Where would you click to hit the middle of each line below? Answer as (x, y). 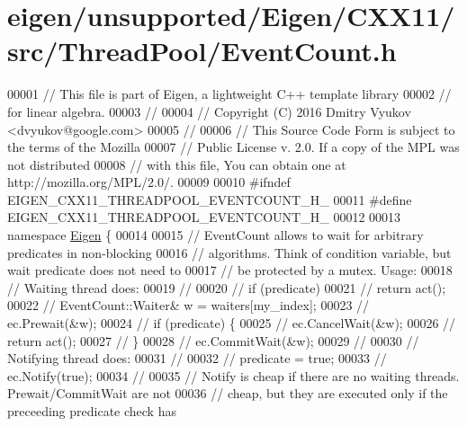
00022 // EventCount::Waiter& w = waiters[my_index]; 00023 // (189, 305)
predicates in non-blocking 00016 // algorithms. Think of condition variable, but (229, 252)
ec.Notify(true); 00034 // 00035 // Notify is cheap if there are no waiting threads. (233, 375)
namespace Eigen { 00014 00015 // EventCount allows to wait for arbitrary (216, 235)
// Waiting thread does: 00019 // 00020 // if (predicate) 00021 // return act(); (227, 287)
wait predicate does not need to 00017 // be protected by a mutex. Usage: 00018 (230, 270)
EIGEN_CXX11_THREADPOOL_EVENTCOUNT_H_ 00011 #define (210, 199)
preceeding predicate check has (92, 411)
